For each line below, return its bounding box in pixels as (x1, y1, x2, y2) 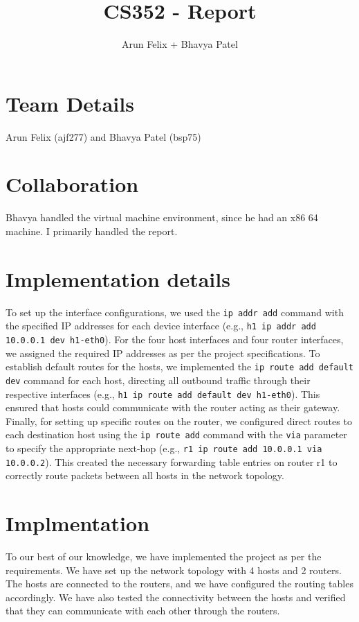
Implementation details (6, 264, 230, 293)
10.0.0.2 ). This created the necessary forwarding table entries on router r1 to (6, 454, 338, 469)
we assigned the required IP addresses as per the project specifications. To (6, 345, 320, 360)
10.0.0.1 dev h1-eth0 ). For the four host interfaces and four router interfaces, (6, 332, 344, 346)
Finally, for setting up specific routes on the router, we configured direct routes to (6, 413, 352, 428)
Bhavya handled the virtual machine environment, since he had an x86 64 (6, 210, 318, 225)
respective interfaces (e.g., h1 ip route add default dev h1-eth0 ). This (6, 386, 320, 401)
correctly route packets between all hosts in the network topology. (6, 468, 284, 483)
